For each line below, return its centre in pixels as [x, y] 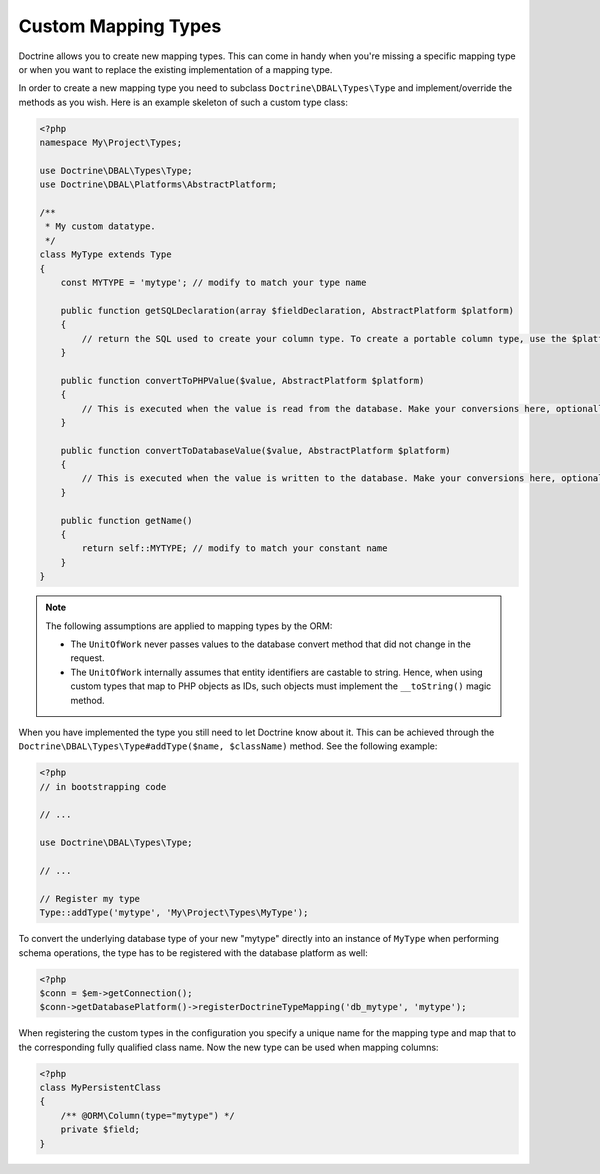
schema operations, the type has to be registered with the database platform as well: [193, 952]
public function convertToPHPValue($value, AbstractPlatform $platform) [242, 380]
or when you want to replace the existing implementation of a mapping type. [175, 69]
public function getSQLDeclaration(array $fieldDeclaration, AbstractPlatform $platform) [287, 310]
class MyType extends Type [105, 254]
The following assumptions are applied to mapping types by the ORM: [189, 626]
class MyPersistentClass [100, 1088]
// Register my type [89, 898]
